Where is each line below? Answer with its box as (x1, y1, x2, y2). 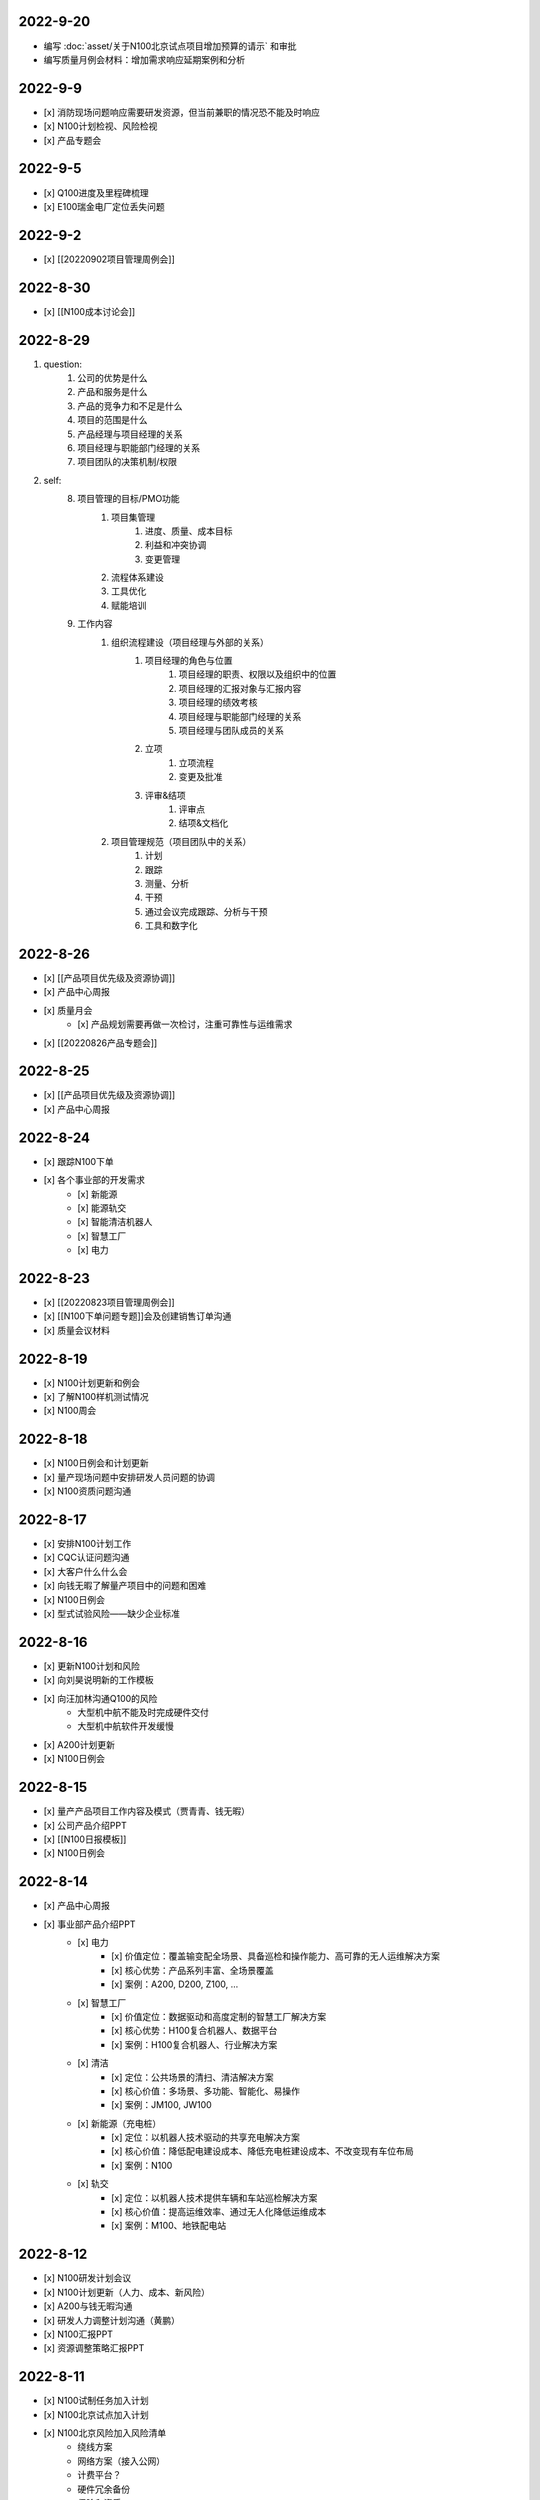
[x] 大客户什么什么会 (43, 1565, 128, 1577)
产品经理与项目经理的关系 (77, 428, 183, 440)
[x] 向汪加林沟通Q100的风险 (43, 1692, 158, 1704)
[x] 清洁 (77, 2057, 109, 2069)
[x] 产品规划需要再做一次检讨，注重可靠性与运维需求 (77, 1018, 293, 1030)
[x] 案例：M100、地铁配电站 (111, 2220, 227, 2232)
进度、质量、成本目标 (145, 525, 233, 537)
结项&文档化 (178, 817, 229, 829)
